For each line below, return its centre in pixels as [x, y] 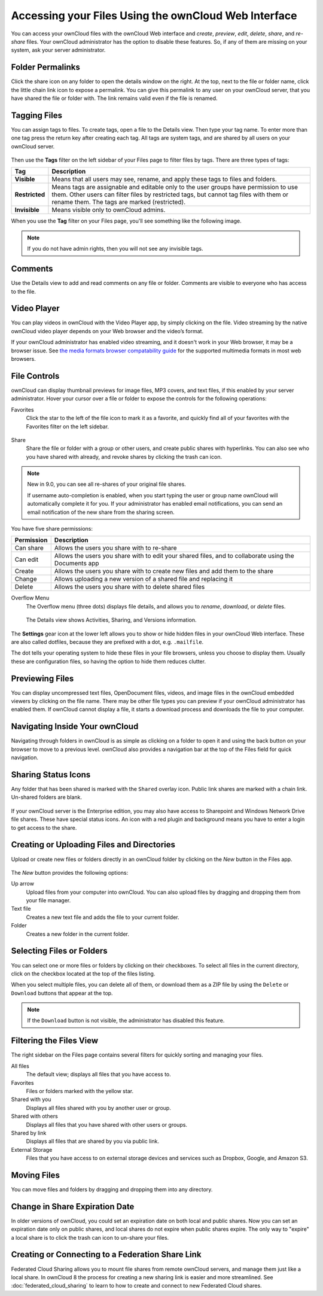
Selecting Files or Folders [59, 951]
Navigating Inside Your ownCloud [75, 727]
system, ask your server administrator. [58, 50]
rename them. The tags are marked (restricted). [119, 202]
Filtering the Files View [55, 1041]
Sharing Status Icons [51, 775]
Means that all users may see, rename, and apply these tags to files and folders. [164, 180]
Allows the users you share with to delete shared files [129, 587]
